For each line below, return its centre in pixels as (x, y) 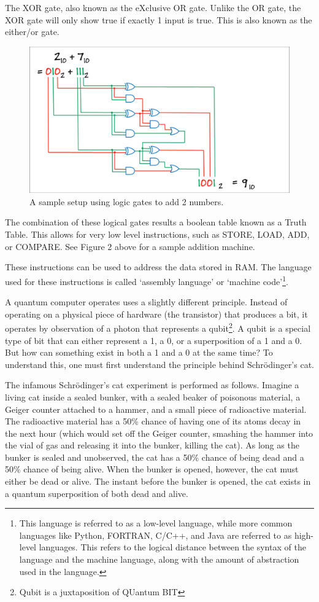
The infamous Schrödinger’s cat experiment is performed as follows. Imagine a (152, 385)
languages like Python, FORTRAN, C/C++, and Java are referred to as (156, 535)
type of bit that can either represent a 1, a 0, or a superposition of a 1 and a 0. (154, 340)
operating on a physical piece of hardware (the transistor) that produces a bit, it (156, 314)
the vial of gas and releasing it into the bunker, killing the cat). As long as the (152, 445)
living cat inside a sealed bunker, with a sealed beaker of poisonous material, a (153, 397)
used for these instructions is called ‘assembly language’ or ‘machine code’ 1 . (147, 280)
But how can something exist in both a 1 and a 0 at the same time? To (139, 352)
